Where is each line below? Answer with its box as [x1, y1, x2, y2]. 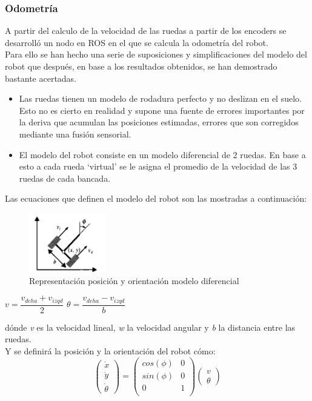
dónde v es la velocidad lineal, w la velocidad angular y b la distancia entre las [5, 320, 296, 333]
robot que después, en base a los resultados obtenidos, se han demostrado [5, 60, 277, 72]
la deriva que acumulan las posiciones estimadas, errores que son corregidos [19, 116, 299, 128]
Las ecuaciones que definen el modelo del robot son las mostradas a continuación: [5, 192, 307, 205]
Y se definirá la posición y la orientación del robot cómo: [5, 345, 216, 357]
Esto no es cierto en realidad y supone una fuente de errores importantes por [19, 104, 305, 116]
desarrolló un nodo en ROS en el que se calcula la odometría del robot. [5, 36, 268, 48]
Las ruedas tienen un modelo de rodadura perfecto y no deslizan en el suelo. [19, 92, 302, 105]
